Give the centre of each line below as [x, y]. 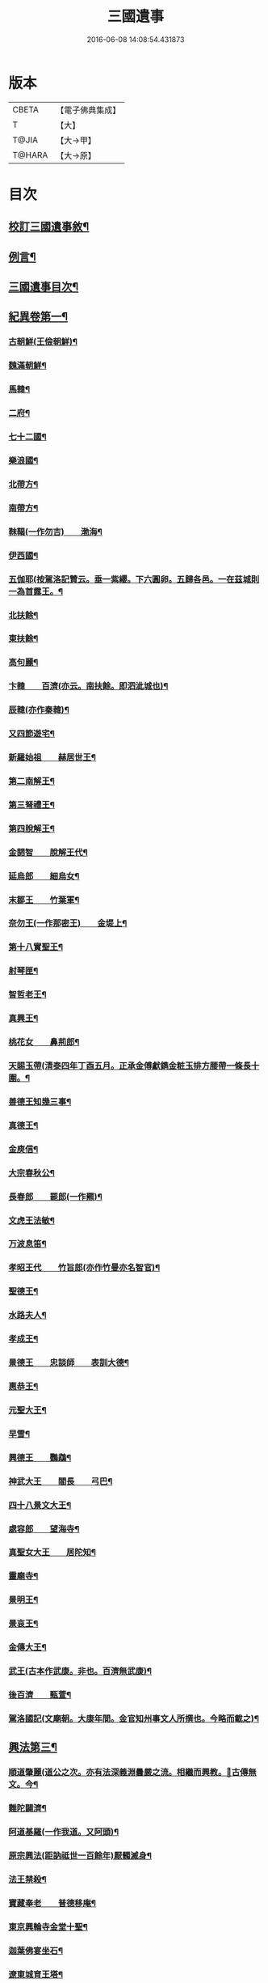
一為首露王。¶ [36, 591]
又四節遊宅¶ [31, 734]
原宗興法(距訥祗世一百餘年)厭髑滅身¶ [80, 1855]
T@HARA [30, 155]
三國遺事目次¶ [44, 287]
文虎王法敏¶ [31, 1220]
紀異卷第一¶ [38, 317]
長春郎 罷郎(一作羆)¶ [55, 1197]
